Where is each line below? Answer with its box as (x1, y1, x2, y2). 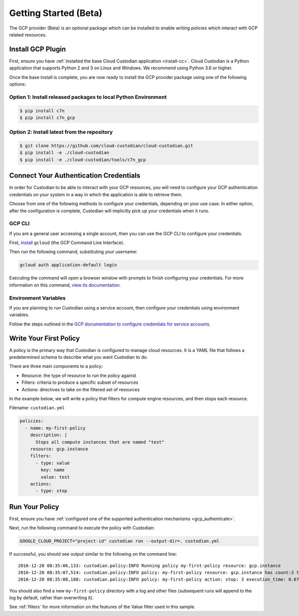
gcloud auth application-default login (19, 262, 117, 268)
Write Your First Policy (9, 334, 80, 342)
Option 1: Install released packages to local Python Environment (9, 93, 167, 100)
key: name (40, 467, 65, 473)
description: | (30, 432, 67, 438)
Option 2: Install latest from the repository (9, 129, 113, 136)
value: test (40, 474, 70, 480)
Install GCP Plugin (9, 45, 66, 53)
